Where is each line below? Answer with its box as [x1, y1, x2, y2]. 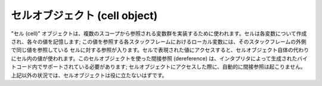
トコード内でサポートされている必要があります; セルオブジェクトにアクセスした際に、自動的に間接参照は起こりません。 [11, 63, 306, 70]
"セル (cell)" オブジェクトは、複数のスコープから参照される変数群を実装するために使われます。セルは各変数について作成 [11, 30, 307, 37]
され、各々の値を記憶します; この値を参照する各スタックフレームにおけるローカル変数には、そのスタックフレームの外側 [11, 38, 306, 45]
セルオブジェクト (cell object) [11, 9, 158, 22]
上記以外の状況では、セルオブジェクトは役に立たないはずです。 [11, 72, 168, 79]
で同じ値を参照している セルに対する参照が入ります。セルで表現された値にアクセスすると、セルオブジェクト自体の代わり [11, 47, 309, 54]
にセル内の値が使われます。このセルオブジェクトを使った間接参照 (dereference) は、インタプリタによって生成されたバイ [11, 54, 308, 62]
